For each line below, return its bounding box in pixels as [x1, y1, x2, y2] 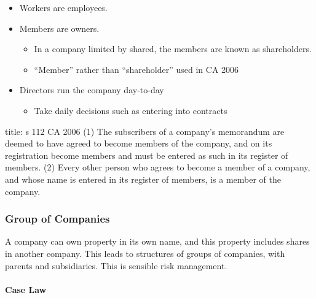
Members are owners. [19, 21, 100, 34]
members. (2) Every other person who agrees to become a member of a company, [5, 161, 310, 174]
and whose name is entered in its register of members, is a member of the [5, 172, 281, 185]
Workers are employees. [19, 1, 108, 13]
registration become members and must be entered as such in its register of [5, 148, 288, 161]
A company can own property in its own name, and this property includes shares [5, 235, 310, 248]
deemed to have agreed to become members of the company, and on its [5, 137, 272, 150]
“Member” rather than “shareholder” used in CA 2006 [34, 63, 239, 75]
